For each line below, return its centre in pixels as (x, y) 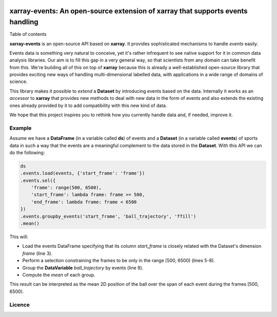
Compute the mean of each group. (59, 274)
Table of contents (28, 34)
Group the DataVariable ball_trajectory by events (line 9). (83, 268)
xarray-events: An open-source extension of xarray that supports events (129, 11)
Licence (20, 305)
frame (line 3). (37, 253)
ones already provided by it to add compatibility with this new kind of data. (88, 105)
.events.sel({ (38, 180)
